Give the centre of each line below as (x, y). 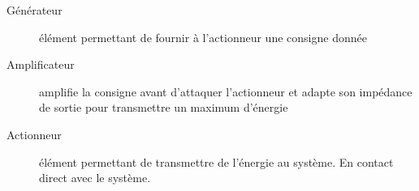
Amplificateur (41, 64)
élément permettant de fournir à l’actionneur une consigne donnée (203, 37)
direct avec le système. (95, 178)
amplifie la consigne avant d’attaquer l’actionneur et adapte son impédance (226, 91)
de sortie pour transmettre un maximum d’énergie (164, 107)
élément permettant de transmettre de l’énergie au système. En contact (216, 161)
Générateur (35, 10)
